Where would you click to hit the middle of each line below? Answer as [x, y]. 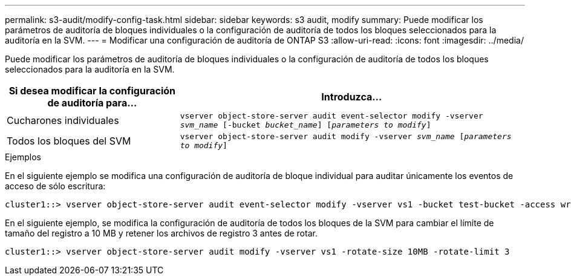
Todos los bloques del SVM [69, 141]
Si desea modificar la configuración [92, 91]
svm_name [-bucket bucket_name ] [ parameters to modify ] [305, 125]
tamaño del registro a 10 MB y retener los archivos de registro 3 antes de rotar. [161, 233]
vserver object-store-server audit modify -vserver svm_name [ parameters [346, 136]
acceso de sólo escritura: [55, 186]
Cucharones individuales [63, 120]
